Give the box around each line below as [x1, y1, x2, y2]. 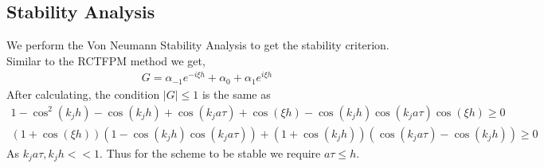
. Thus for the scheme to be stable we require [100, 144, 321, 161]
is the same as [202, 85, 271, 102]
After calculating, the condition [6, 85, 160, 102]
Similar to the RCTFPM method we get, [6, 52, 205, 68]
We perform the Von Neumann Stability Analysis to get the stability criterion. [6, 37, 389, 53]
